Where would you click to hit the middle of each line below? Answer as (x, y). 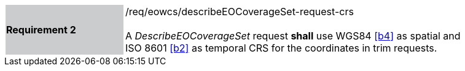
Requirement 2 (41, 30)
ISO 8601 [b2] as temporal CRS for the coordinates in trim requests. (281, 48)
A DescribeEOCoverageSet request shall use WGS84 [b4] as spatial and (293, 36)
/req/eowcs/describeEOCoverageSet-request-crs (240, 12)
